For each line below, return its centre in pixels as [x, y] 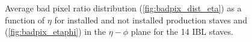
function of [25, 19]
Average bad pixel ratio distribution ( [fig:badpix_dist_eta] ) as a [123, 8]
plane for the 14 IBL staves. [182, 31]
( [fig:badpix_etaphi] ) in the [56, 31]
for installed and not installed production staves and [151, 19]
